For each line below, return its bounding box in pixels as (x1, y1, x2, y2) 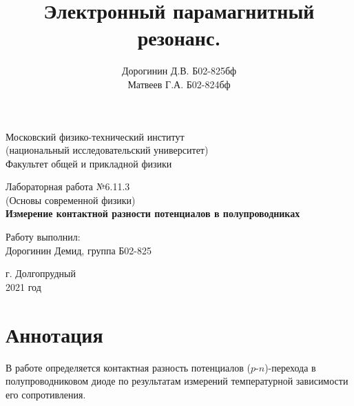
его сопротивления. (6, 387, 86, 401)
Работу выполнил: (6, 230, 81, 244)
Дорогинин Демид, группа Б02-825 (6, 243, 152, 257)
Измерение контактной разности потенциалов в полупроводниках (6, 206, 300, 221)
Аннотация (6, 320, 103, 348)
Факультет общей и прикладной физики (6, 156, 172, 170)
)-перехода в (264, 360, 316, 374)
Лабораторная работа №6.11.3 (6, 179, 130, 194)
